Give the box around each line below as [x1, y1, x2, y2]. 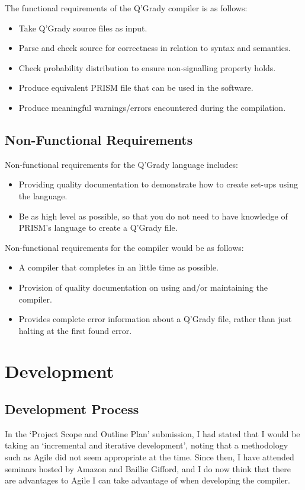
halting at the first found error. [18, 324, 132, 336]
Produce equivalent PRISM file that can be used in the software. [18, 81, 253, 94]
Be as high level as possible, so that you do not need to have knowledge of [18, 209, 288, 222]
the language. [18, 189, 68, 202]
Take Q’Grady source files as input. [18, 21, 147, 34]
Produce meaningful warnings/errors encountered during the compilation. [18, 101, 286, 113]
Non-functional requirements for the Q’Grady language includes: [5, 158, 239, 170]
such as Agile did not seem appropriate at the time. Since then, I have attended [5, 451, 294, 463]
